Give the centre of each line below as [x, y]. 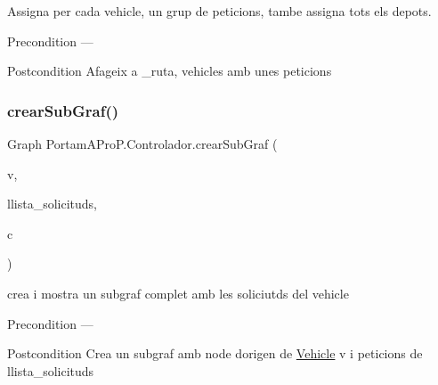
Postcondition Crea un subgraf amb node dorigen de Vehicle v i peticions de [215, 353]
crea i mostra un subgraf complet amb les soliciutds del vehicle [178, 293]
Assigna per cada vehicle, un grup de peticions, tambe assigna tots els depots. [219, 11]
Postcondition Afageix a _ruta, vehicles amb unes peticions [170, 71]
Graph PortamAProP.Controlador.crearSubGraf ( [142, 143]
